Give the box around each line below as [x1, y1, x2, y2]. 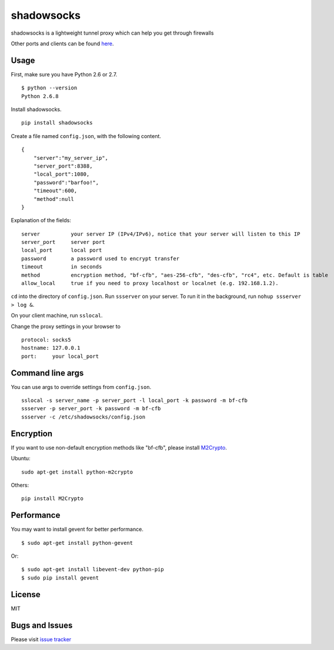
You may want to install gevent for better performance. [11, 526, 143, 533]
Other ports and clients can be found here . [11, 40, 114, 47]
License [11, 589, 41, 599]
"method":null [33, 196, 75, 202]
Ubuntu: [11, 455, 31, 462]
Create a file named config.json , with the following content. [11, 132, 162, 139]
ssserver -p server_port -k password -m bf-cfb [21, 406, 161, 412]
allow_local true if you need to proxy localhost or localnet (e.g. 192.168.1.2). [21, 280, 279, 287]
